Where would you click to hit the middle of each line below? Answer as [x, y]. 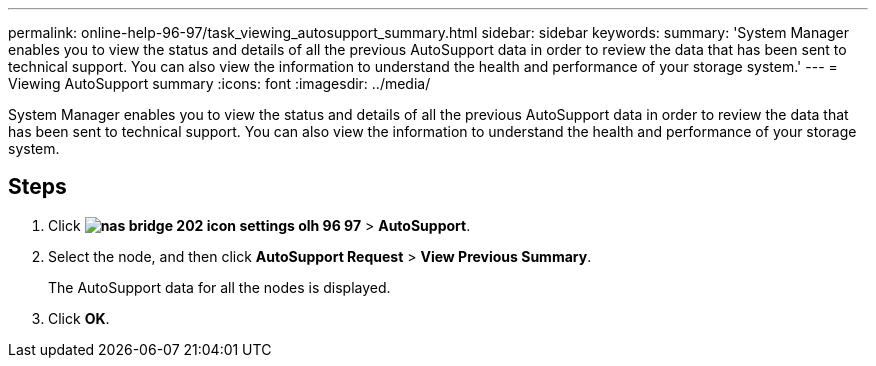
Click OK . [79, 318]
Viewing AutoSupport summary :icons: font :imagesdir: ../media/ [219, 83]
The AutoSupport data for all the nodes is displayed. [219, 287]
